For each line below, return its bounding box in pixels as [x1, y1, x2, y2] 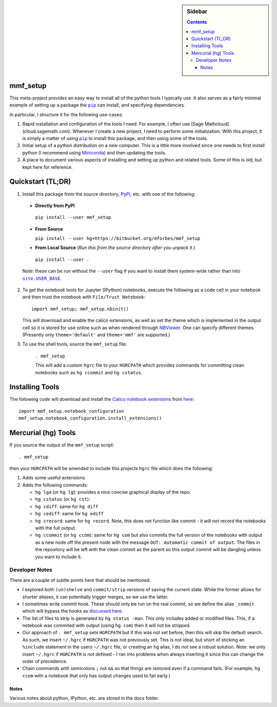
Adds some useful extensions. [22, 475, 87, 481]
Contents [187, 19, 207, 25]
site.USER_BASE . [22, 275, 62, 281]
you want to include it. [35, 554, 82, 560]
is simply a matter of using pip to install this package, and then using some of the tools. [22, 135, 208, 142]
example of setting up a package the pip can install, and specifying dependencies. [9, 102, 186, 108]
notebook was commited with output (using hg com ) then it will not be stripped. [22, 622, 191, 629]
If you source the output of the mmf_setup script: [9, 442, 114, 448]
